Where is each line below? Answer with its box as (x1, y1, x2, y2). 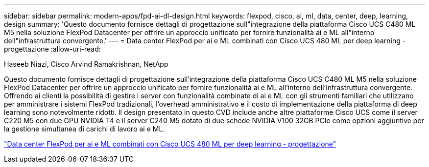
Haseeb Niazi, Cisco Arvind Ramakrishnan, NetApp (4, 60, 168, 68)
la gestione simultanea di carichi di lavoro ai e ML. (4, 125, 165, 133)
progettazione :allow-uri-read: (4, 45, 101, 53)
